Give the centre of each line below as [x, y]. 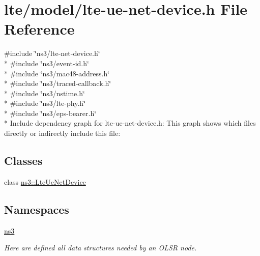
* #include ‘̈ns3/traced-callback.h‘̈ [58, 83]
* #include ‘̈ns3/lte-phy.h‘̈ [45, 103]
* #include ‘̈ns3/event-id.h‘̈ [47, 63]
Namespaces [37, 209]
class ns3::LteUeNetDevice [45, 181]
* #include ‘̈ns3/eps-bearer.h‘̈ [50, 113]
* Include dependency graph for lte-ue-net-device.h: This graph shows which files [130, 123]
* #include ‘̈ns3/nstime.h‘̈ [45, 93]
